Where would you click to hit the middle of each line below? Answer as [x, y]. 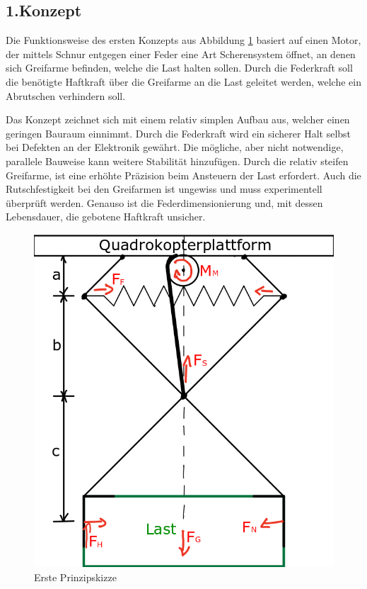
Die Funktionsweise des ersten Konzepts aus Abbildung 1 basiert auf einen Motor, [183, 40]
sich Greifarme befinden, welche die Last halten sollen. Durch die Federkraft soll [179, 68]
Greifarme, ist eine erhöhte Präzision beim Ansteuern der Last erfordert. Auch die [183, 175]
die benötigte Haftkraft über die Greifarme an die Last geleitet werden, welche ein [183, 81]
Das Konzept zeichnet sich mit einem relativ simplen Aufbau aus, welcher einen [178, 119]
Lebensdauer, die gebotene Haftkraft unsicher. [106, 217]
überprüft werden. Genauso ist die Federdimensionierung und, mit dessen [164, 202]
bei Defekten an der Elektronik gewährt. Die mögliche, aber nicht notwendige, [175, 147]
